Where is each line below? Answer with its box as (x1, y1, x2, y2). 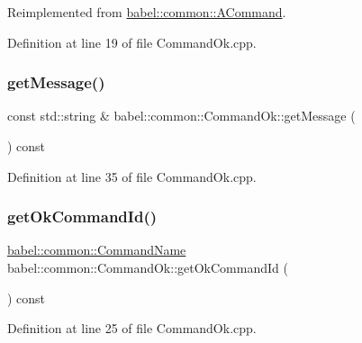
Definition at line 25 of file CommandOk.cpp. (7, 319, 257, 338)
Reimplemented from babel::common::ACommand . (7, 3, 286, 21)
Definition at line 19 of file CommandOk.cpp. (7, 32, 257, 51)
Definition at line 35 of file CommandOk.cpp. (7, 167, 257, 185)
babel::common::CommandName (7, 240, 186, 259)
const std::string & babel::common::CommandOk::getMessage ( (7, 106, 356, 125)
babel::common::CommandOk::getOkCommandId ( (7, 258, 288, 276)
